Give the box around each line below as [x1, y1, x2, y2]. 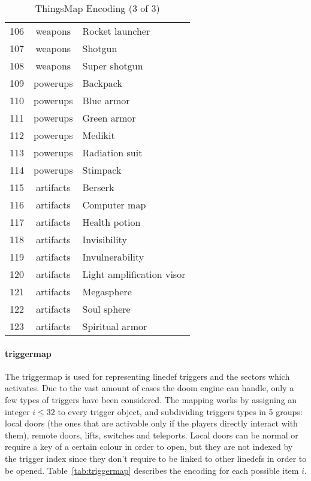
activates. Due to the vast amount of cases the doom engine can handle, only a [5, 382, 294, 394]
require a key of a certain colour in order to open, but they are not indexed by [5, 440, 293, 453]
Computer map [82, 198, 146, 211]
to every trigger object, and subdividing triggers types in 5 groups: [58, 405, 303, 418]
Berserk [82, 180, 114, 194]
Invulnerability [82, 250, 144, 264]
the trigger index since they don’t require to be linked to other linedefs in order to [5, 452, 307, 464]
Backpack [82, 76, 122, 90]
